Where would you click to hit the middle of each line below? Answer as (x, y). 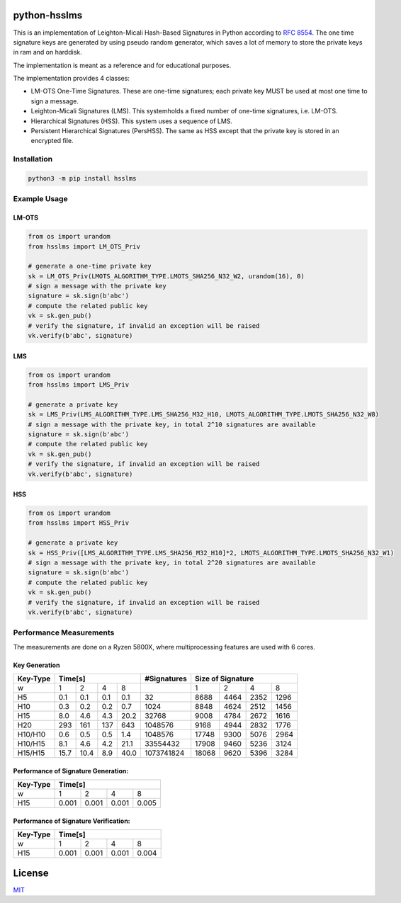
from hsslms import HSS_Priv (79, 523)
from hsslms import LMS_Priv (79, 385)
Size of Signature (225, 678)
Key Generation (36, 665)
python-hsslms (48, 15)
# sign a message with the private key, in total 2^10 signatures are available (172, 424)
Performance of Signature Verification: (72, 821)
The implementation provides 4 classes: (72, 79)
